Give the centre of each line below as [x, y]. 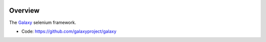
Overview [24, 10]
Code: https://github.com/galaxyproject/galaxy [69, 31]
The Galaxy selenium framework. [43, 22]
